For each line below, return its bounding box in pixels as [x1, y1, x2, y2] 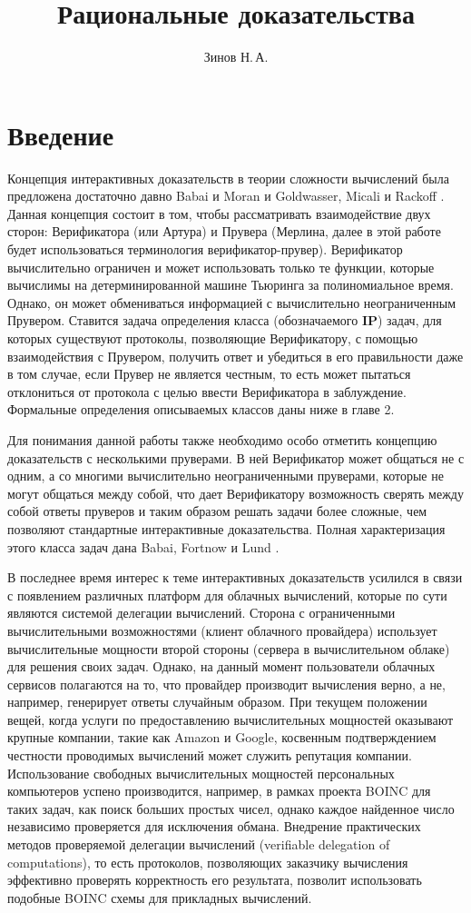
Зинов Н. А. [203, 47, 269, 66]
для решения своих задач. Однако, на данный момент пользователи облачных [7, 657, 436, 676]
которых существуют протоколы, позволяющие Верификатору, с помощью [7, 329, 418, 347]
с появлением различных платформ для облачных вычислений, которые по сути [7, 585, 447, 604]
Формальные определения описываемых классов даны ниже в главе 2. [7, 400, 395, 419]
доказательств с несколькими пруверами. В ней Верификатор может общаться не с [7, 448, 465, 467]
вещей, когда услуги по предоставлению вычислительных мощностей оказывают [7, 710, 454, 729]
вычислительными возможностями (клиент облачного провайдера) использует [7, 620, 437, 640]
